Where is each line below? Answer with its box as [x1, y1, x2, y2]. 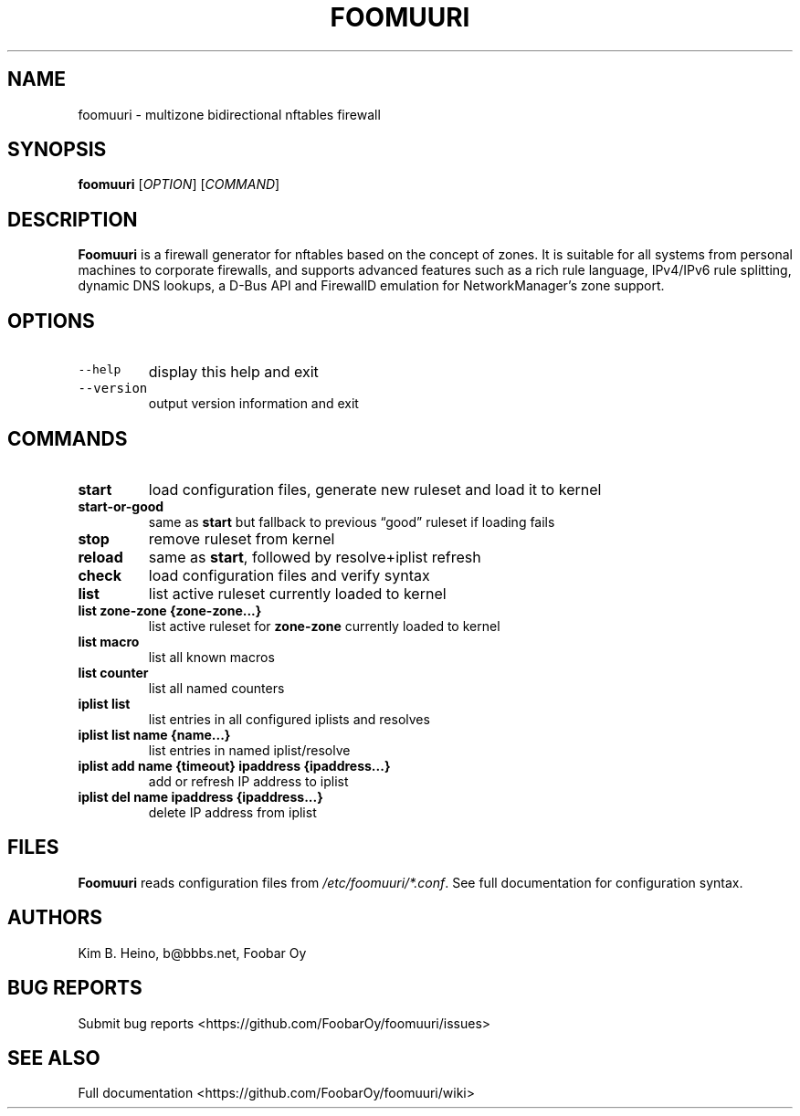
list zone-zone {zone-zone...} [78, 602, 262, 618]
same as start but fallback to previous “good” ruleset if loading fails [148, 513, 555, 530]
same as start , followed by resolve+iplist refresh [148, 547, 481, 566]
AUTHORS [7, 906, 103, 930]
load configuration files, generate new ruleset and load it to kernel [148, 479, 602, 499]
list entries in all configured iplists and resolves [148, 711, 430, 727]
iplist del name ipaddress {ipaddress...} [78, 788, 323, 805]
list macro [78, 633, 140, 649]
